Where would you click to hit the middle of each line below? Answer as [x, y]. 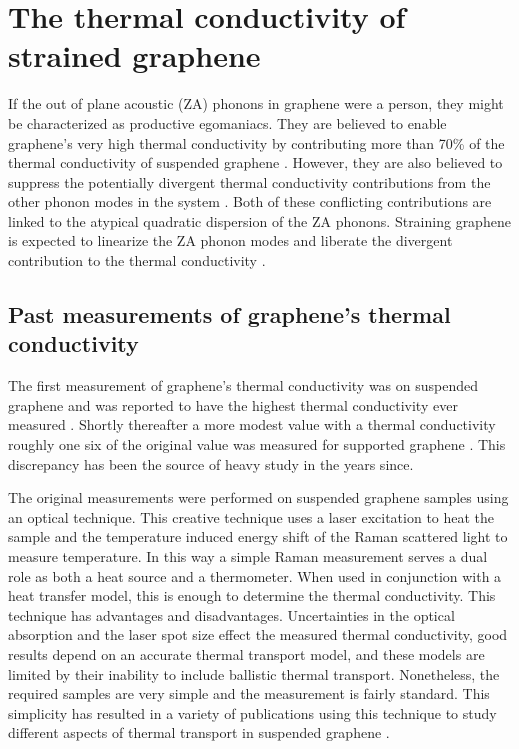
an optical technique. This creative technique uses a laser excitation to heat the [251, 516]
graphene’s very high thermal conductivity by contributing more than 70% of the [256, 142]
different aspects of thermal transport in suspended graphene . [199, 732]
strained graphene [134, 55]
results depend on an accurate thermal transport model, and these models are [246, 653]
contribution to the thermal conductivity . [137, 260]
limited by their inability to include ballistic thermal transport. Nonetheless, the [254, 673]
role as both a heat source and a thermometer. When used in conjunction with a [255, 575]
